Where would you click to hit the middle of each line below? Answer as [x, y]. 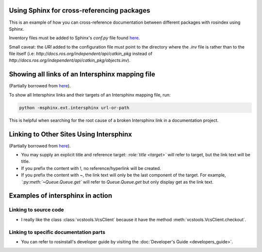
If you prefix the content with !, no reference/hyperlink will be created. [91, 168]
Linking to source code [36, 210]
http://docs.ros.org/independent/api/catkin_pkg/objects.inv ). [70, 60]
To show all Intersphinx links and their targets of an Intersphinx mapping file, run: [90, 95]
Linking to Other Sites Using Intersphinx [71, 134]
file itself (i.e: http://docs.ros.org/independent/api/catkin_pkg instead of [81, 54]
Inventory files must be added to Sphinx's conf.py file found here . [74, 38]
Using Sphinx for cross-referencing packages [80, 10]
